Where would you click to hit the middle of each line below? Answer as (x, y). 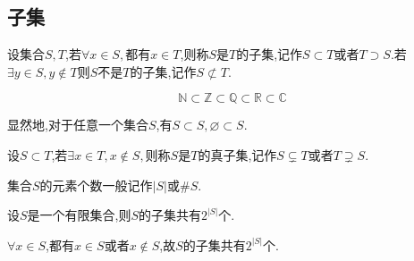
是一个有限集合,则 (79, 215)
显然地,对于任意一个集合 (78, 125)
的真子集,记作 (237, 154)
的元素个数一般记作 (96, 185)
